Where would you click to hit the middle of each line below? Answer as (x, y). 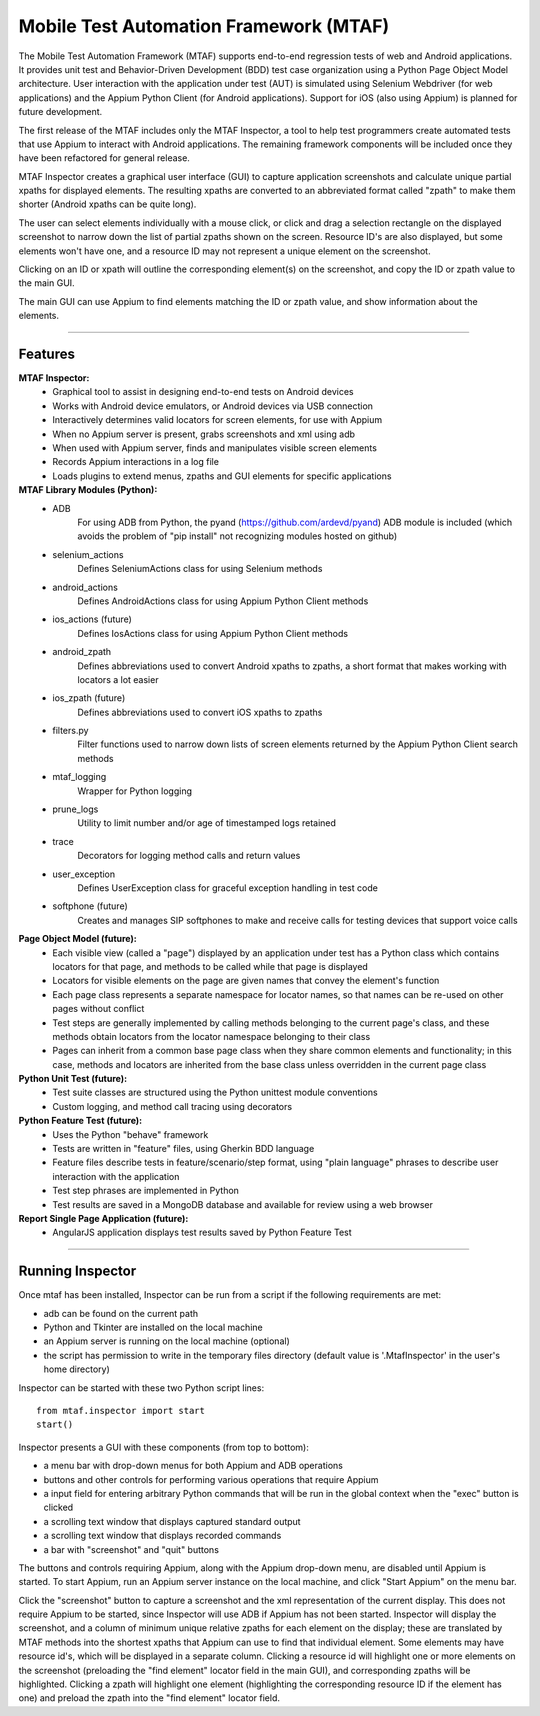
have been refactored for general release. (104, 158)
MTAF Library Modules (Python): (88, 490)
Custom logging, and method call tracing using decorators (172, 1106)
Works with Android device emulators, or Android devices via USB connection (213, 406)
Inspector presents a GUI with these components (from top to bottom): (164, 1447)
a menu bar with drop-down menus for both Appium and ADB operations (193, 1466)
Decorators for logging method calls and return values (189, 856)
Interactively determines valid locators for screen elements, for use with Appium (217, 420)
